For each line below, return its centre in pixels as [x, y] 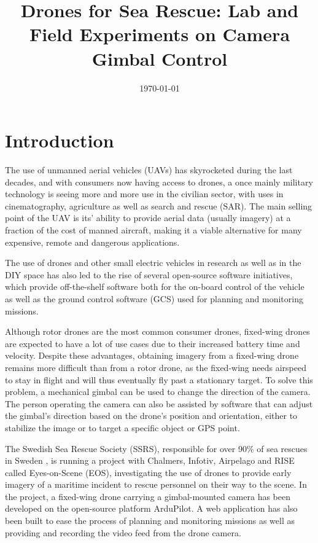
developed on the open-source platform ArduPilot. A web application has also [151, 508]
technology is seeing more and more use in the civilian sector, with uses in [144, 194]
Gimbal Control [160, 58]
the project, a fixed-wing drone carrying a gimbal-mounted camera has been [148, 496]
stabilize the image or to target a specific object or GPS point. [122, 427]
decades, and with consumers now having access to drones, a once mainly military [159, 182]
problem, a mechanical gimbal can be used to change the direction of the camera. [158, 392]
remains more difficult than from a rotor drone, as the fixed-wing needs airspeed [156, 367]
